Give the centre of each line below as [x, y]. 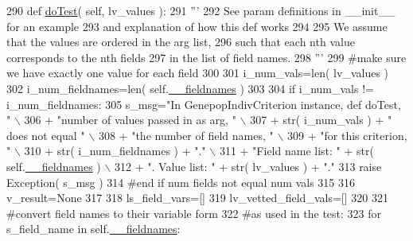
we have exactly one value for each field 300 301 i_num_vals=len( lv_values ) [198, 73]
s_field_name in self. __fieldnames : [94, 229]
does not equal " [46, 135]
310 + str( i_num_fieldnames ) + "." [115, 151]
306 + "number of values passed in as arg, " [130, 120]
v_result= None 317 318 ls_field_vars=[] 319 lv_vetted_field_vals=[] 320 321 [197, 198]
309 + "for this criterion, [347, 135]
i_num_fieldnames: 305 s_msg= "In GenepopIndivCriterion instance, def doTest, [204, 104]
